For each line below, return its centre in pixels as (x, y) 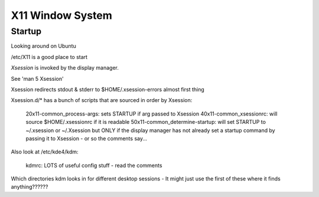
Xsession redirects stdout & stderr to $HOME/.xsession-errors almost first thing (108, 89)
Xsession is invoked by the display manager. (65, 68)
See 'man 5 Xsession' (38, 78)
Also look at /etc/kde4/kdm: (45, 152)
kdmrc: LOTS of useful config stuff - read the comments (94, 165)
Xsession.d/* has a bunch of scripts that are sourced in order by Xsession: (102, 100)
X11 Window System (61, 15)
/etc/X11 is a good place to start (49, 57)
